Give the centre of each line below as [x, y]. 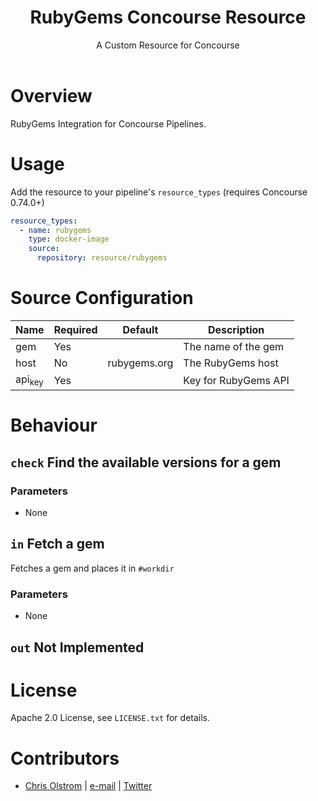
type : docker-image [69, 239]
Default [140, 329]
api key [29, 380]
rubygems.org [140, 363]
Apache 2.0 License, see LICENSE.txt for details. [110, 718]
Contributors [65, 758]
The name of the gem [234, 346]
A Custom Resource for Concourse [168, 45]
